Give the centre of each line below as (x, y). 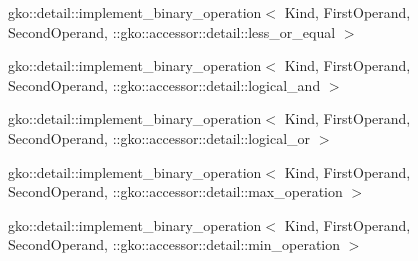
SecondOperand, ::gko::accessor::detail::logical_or (159, 137)
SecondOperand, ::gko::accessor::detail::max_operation (175, 191)
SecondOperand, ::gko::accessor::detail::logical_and (164, 84)
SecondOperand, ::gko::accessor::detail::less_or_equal (172, 31)
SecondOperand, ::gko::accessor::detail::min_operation (174, 244)
